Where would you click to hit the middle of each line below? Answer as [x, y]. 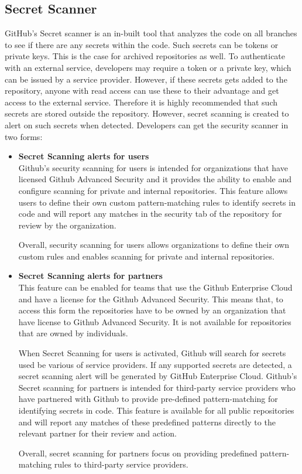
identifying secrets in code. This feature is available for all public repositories [156, 410]
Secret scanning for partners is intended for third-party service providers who [157, 387]
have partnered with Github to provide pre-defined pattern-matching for [148, 399]
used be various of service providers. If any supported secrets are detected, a [155, 364]
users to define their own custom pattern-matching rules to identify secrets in [157, 202]
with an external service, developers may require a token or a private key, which [148, 67]
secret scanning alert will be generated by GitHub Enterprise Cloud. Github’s [158, 376]
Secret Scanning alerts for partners [90, 276]
